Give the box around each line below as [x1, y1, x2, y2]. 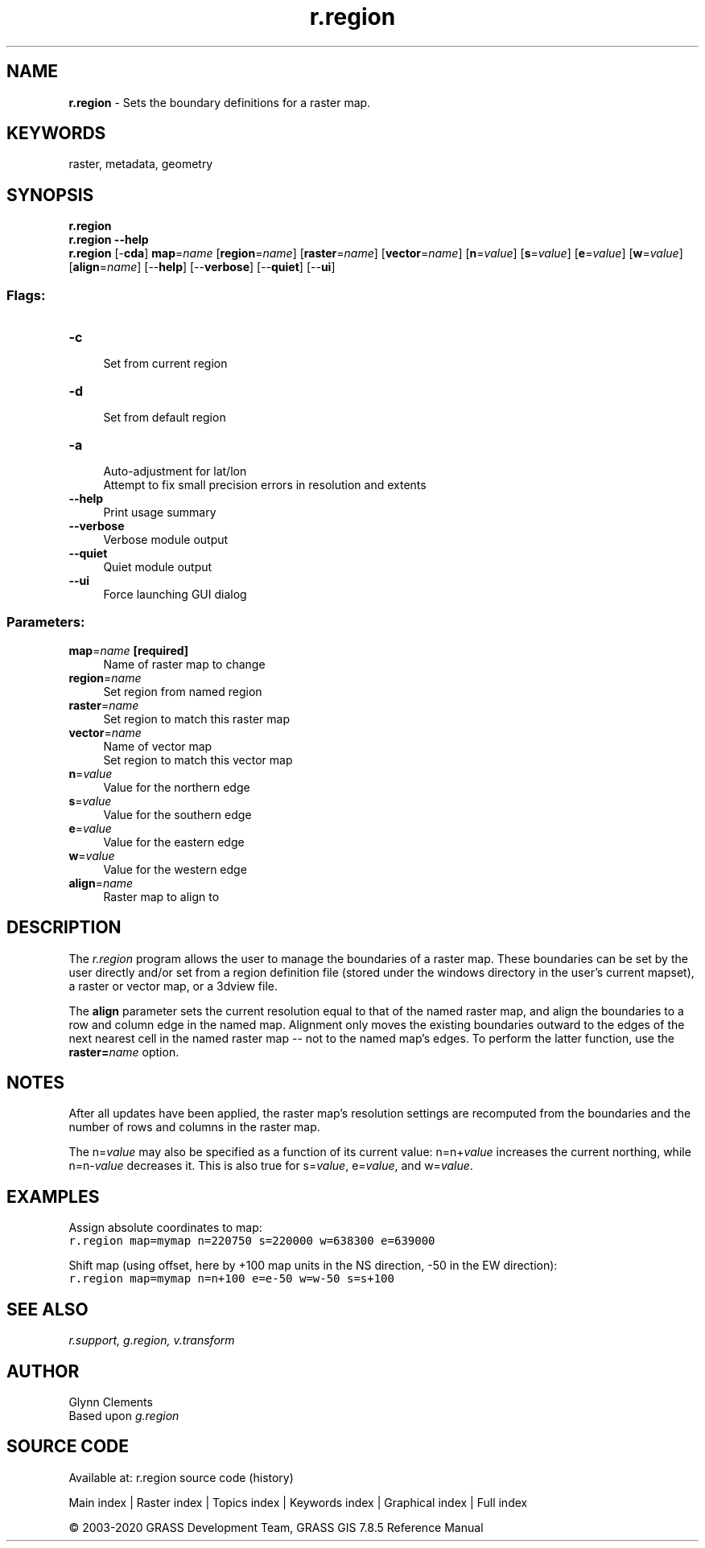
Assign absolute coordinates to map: [68, 1221, 262, 1235]
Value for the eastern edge [103, 834, 245, 849]
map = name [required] [68, 643, 189, 657]
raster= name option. [68, 1044, 179, 1059]
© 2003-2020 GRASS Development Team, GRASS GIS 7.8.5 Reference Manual [68, 1520, 484, 1534]
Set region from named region [103, 684, 262, 698]
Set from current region [103, 356, 228, 371]
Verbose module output [103, 533, 229, 547]
